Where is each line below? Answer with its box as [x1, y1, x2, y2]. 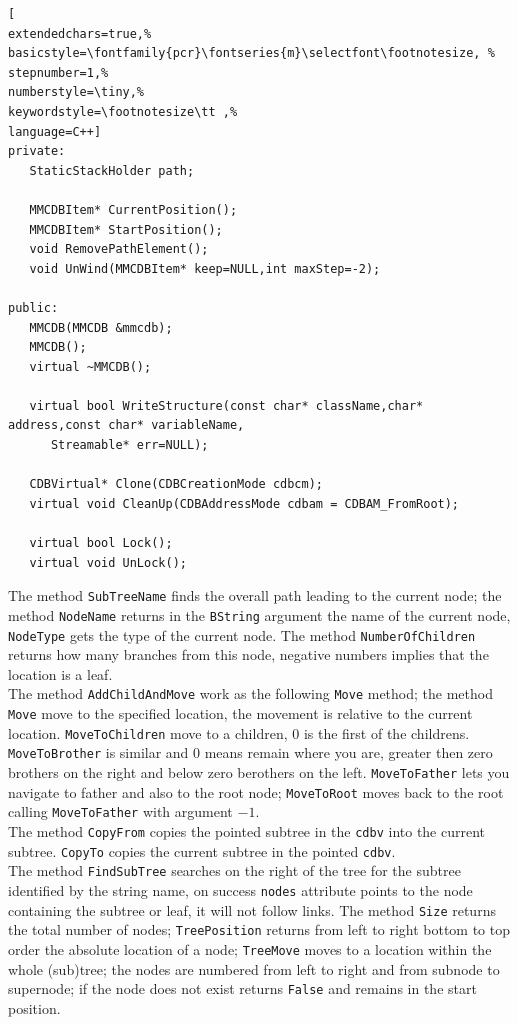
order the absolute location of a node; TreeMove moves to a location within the [8, 938, 492, 959]
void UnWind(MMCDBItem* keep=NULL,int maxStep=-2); [29, 261, 381, 276]
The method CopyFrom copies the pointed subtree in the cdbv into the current [8, 820, 486, 841]
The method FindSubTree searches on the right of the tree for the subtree [8, 860, 461, 881]
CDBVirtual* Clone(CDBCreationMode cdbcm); [29, 477, 323, 492]
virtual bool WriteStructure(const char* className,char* [29, 398, 424, 413]
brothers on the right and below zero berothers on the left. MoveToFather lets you [8, 762, 510, 782]
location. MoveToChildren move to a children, [8, 722, 288, 743]
